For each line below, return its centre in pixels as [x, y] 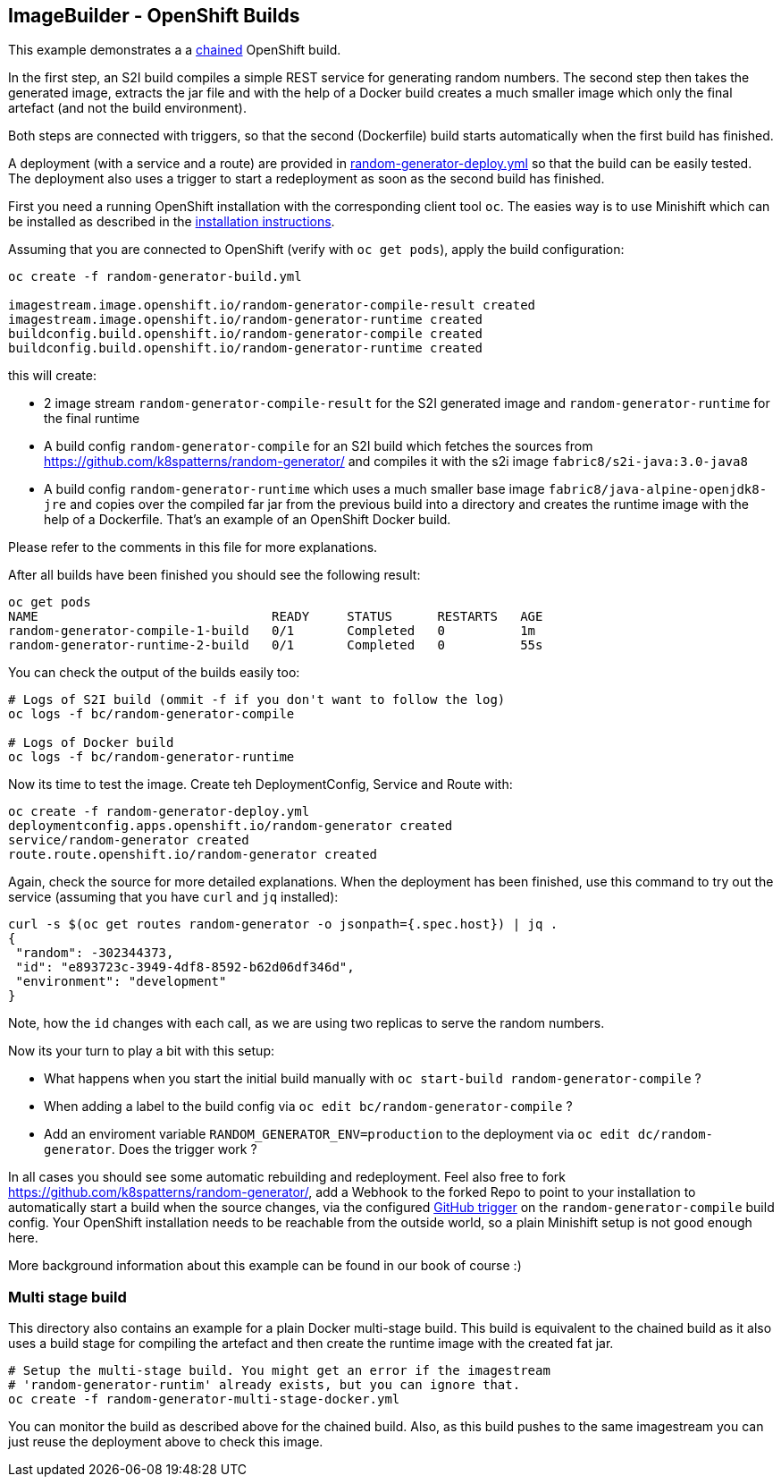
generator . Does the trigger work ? [151, 1149]
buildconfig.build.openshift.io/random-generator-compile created [246, 334]
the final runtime [92, 419]
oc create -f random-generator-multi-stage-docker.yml [204, 1399]
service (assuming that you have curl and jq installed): [173, 897]
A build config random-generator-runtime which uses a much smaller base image [294, 489]
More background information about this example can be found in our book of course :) [265, 1266]
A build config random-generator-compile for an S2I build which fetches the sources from [319, 446]
